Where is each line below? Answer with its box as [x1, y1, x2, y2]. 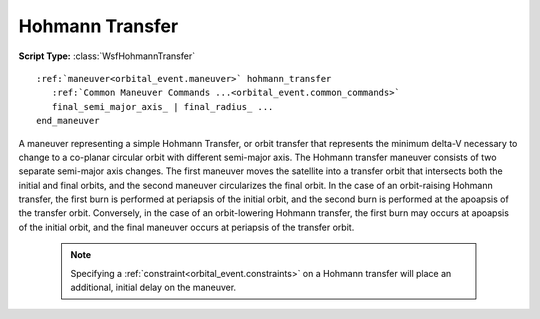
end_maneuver [36, 115, 100, 127]
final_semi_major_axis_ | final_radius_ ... [51, 101, 274, 112]
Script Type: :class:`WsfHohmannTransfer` [18, 50, 195, 62]
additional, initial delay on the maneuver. [70, 281, 237, 294]
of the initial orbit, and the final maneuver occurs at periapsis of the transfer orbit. [18, 221, 355, 233]
